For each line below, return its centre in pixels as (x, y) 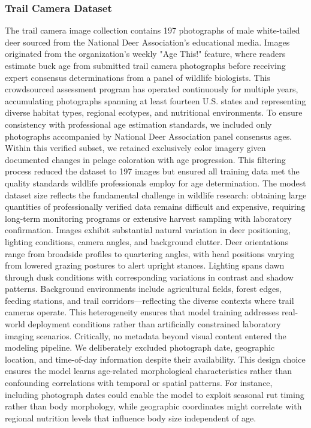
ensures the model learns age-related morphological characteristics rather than (149, 371)
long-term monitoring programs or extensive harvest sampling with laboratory (148, 218)
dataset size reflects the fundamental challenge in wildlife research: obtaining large (156, 195)
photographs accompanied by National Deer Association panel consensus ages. (149, 136)
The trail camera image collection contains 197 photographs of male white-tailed (153, 30)
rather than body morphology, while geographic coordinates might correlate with (153, 406)
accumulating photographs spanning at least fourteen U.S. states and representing (155, 100)
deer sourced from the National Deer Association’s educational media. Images (147, 42)
